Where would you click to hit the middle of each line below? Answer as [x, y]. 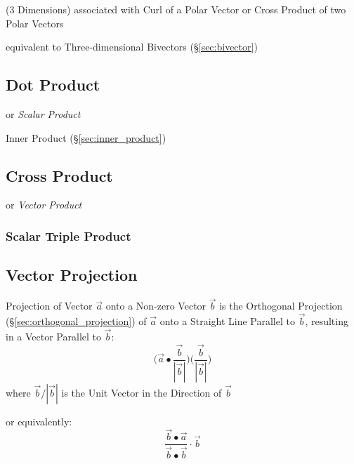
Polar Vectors [35, 23]
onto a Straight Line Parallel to [227, 321]
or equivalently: [39, 421]
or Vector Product [44, 205]
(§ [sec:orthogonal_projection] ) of [76, 321]
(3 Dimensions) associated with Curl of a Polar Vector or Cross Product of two [176, 9]
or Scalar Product [43, 113]
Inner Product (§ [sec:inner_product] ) [86, 137]
